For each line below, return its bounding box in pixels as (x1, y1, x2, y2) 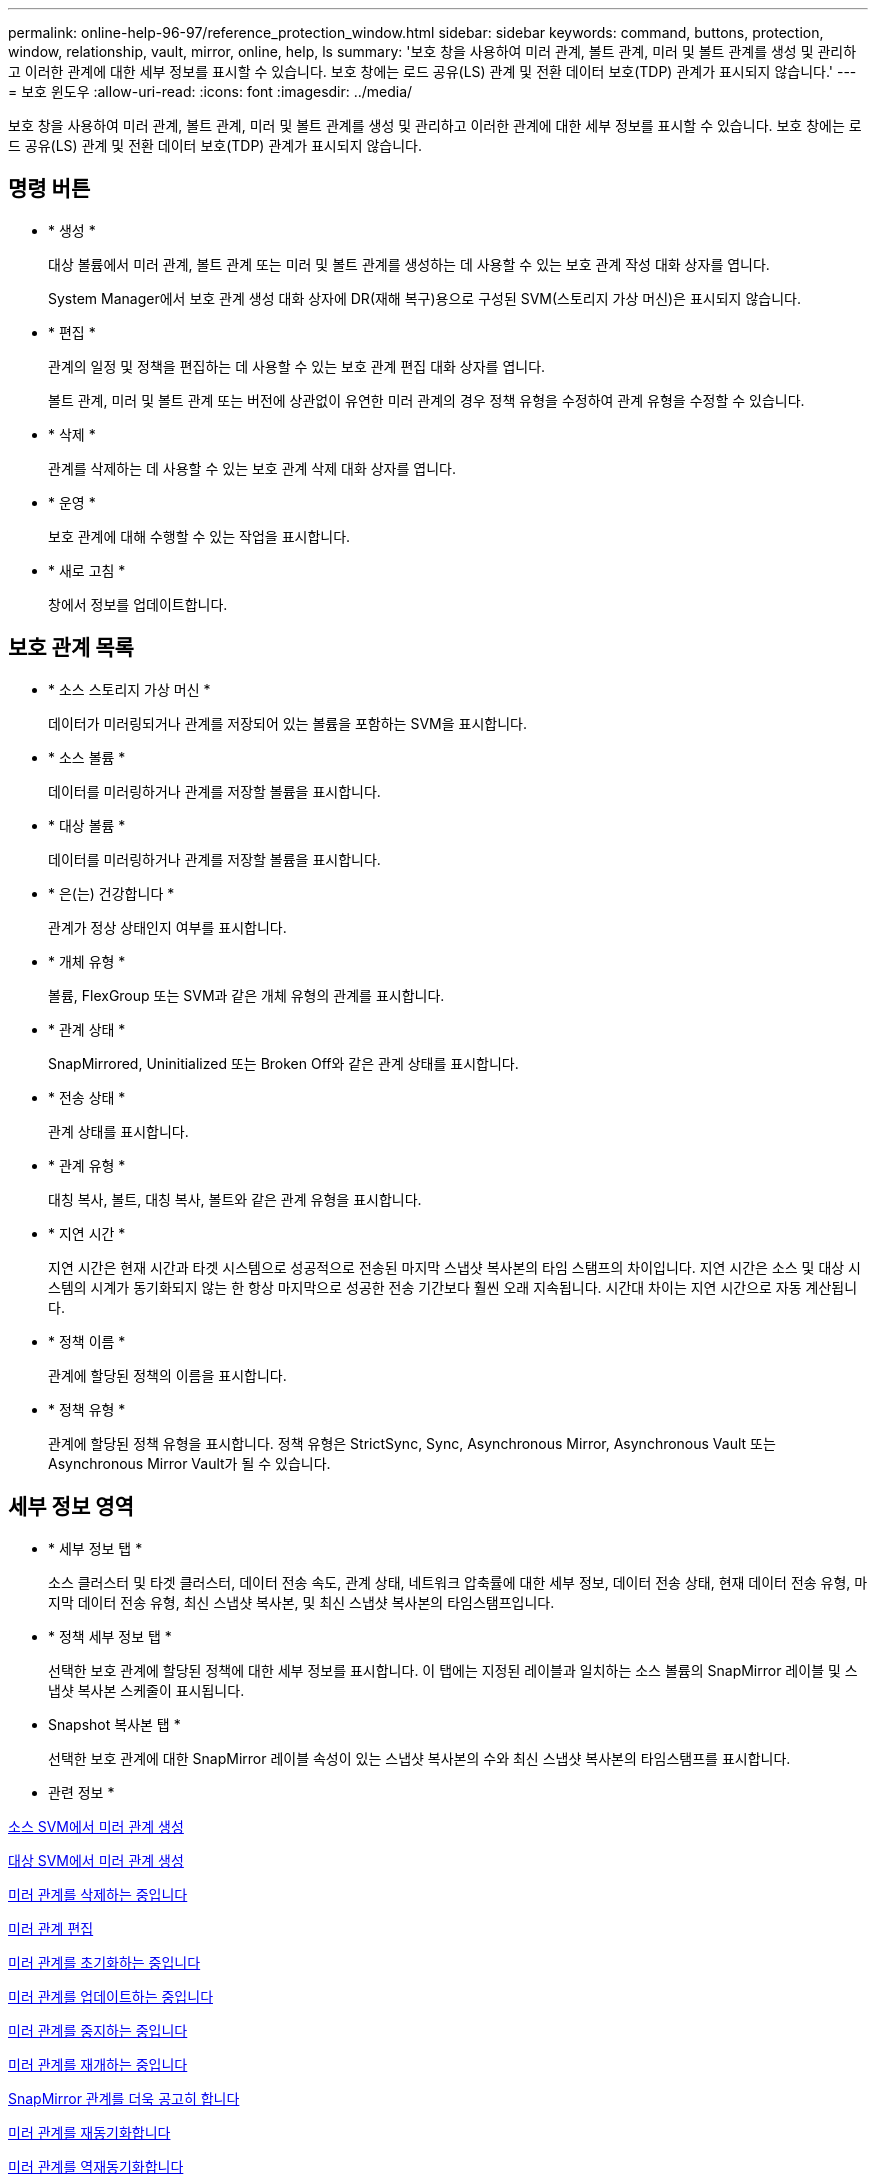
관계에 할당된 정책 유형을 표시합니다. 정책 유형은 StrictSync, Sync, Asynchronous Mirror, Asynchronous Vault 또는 (48, 1434, 776, 1452)
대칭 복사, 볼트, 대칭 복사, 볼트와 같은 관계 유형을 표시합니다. (48, 1190, 422, 1208)
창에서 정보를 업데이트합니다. (48, 595, 228, 613)
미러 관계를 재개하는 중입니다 (8, 2055, 188, 2073)
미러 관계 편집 (8, 1919, 94, 1937)
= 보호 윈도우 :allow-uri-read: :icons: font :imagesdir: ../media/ (8, 83, 413, 100)
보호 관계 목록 (8, 635, 134, 661)
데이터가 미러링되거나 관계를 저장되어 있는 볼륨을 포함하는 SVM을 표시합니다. (48, 714, 527, 732)
